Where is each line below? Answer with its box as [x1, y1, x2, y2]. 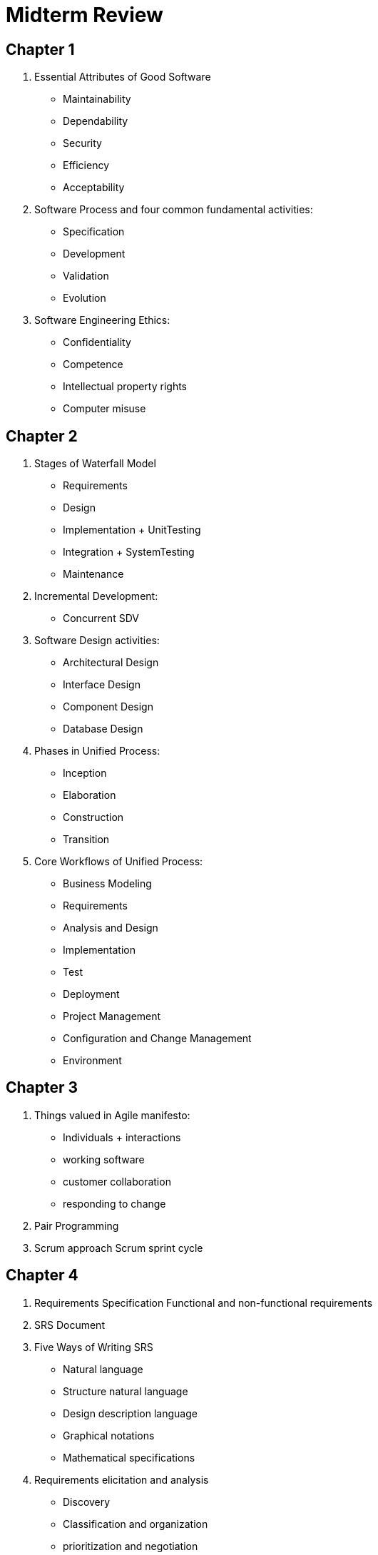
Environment [63, 1054, 122, 1067]
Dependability [63, 115, 128, 128]
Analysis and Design [63, 922, 158, 934]
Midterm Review [6, 3, 163, 27]
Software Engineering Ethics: [34, 314, 170, 327]
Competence [63, 358, 123, 371]
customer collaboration [63, 1175, 171, 1188]
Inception [63, 767, 107, 780]
